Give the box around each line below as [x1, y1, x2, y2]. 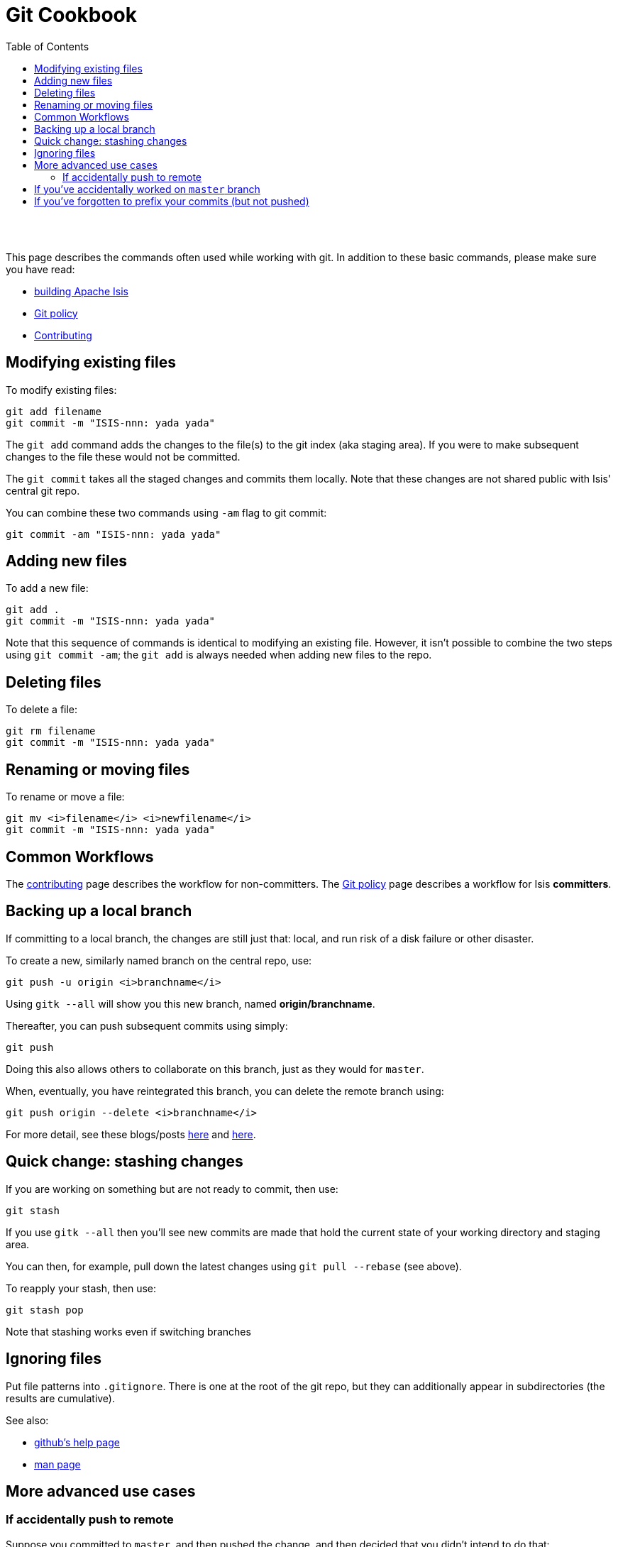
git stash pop [6, 1304, 84, 1316]
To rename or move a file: [6, 791, 125, 803]
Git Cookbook [6, 3, 138, 27]
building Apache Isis [34, 285, 128, 297]
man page [34, 1458, 81, 1470]
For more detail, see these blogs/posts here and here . [6, 1128, 256, 1140]
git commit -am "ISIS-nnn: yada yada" [6, 528, 221, 540]
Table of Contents [6, 40, 89, 53]
